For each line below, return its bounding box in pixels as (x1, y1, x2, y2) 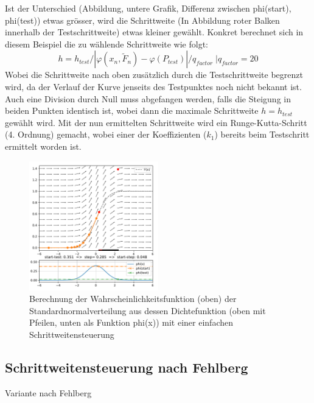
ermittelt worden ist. (5, 139, 82, 152)
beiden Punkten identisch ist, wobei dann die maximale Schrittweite (5, 104, 259, 117)
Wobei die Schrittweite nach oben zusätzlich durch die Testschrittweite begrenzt (5, 68, 303, 81)
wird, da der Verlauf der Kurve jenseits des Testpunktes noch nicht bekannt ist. (5, 80, 302, 93)
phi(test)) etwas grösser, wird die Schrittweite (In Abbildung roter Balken (5, 13, 280, 26)
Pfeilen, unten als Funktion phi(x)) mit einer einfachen (29, 316, 234, 329)
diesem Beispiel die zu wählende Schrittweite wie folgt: (5, 37, 209, 50)
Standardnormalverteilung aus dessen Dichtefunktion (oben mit (29, 304, 266, 317)
